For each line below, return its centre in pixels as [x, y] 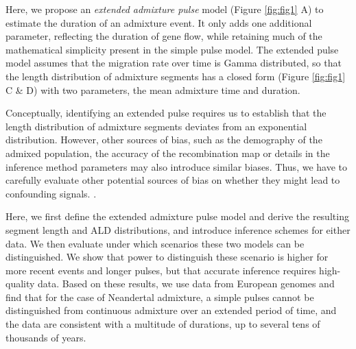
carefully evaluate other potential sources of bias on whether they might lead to [173, 180]
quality [20, 284]
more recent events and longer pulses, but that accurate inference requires [161, 270]
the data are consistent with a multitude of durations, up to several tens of [163, 324]
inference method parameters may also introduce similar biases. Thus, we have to [176, 166]
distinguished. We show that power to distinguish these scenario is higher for [167, 257]
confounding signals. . [51, 193]
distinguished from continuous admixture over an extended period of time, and [171, 310]
